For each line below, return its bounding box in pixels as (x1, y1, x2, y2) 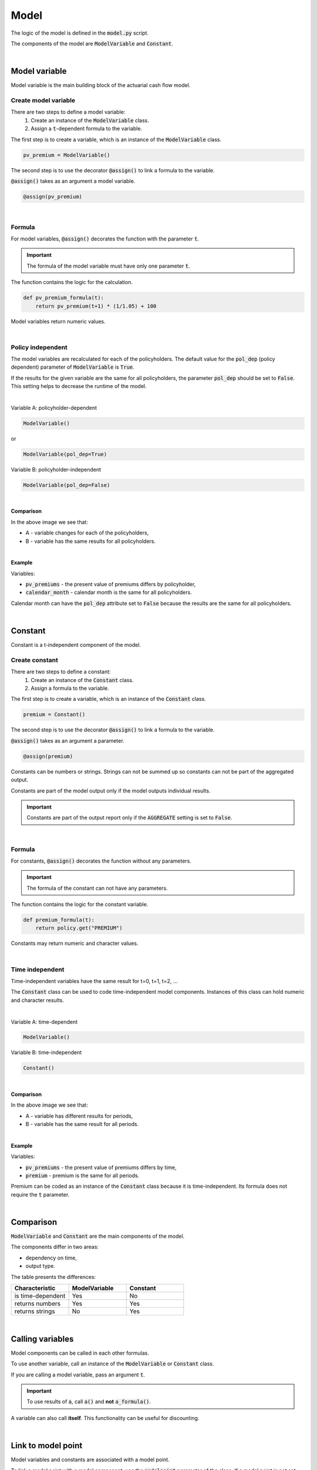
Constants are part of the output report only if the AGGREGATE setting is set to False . (26, 814, 232, 821)
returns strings (14, 1307, 55, 1315)
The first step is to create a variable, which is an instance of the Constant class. (11, 696, 207, 703)
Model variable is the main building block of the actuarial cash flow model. (11, 82, 191, 89)
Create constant (11, 656, 58, 664)
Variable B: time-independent (11, 1049, 82, 1056)
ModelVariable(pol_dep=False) (23, 482, 110, 488)
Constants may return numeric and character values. (11, 940, 139, 947)
